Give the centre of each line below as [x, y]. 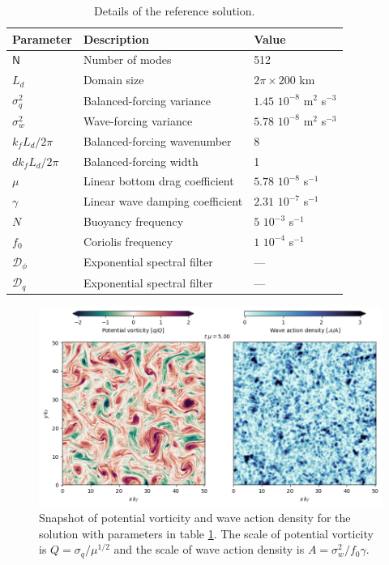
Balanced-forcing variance [147, 100]
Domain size [113, 80]
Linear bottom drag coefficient [158, 181]
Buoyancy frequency [133, 221]
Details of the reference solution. [175, 11]
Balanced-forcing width [141, 161]
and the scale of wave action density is [209, 549]
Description [116, 38]
